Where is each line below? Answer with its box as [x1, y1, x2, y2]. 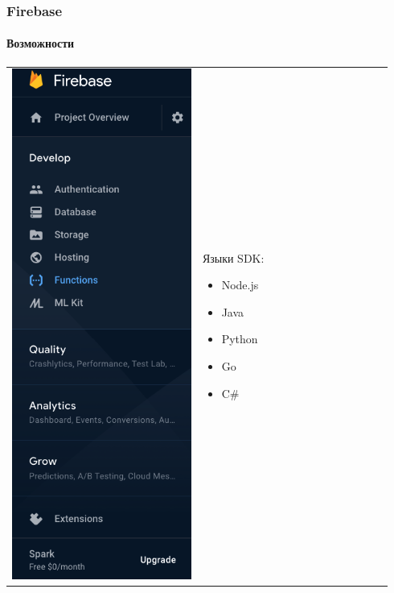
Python [221, 330, 258, 347]
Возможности [6, 35, 75, 52]
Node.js [221, 276, 259, 293]
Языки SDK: [202, 249, 265, 266]
